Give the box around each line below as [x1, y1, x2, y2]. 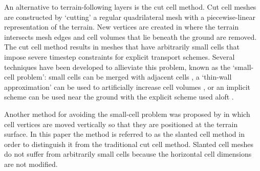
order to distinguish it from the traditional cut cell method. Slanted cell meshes [4, 138, 253, 149]
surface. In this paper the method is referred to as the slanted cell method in [4, 129, 245, 139]
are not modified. [4, 158, 58, 169]
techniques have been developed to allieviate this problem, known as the [4, 61, 231, 72]
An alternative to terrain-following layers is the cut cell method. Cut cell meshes [4, 2, 256, 12]
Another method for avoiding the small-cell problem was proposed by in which [4, 108, 250, 119]
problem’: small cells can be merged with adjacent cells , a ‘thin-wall [16, 71, 232, 82]
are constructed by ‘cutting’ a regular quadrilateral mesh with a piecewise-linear [4, 11, 255, 22]
